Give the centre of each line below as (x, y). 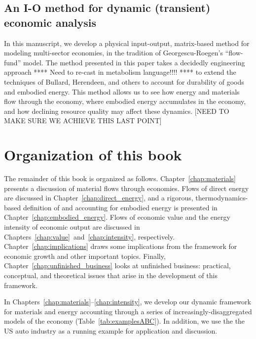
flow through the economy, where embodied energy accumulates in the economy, (125, 101)
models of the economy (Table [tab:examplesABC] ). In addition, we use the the (125, 321)
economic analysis (50, 22)
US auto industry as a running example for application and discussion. (111, 330)
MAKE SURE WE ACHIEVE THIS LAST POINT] (83, 121)
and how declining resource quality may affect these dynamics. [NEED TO (117, 111)
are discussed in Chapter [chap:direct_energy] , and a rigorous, (99, 198)
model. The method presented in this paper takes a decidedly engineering (134, 62)
